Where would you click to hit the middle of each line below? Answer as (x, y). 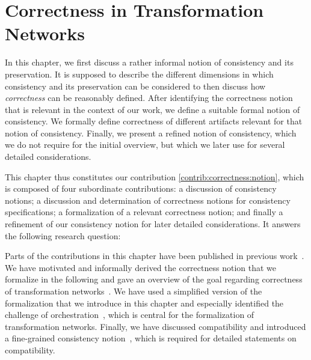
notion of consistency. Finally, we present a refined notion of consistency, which (151, 133)
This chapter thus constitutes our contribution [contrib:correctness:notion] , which (155, 176)
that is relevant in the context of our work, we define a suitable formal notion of (152, 109)
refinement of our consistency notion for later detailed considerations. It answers (153, 224)
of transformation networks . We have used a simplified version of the (134, 291)
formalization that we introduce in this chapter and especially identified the (144, 303)
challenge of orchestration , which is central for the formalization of (130, 315)
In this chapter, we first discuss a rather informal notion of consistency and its (149, 62)
